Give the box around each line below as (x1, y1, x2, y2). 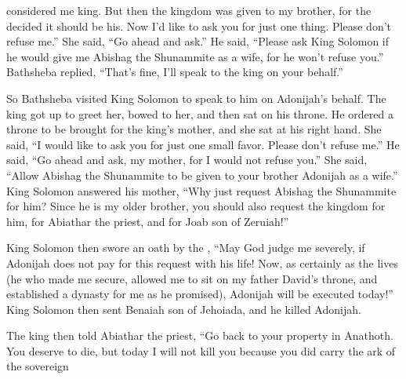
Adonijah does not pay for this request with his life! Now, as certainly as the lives (6, 254, 398, 271)
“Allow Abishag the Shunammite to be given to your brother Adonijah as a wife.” (6, 166, 398, 183)
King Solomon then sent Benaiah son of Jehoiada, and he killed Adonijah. (6, 301, 361, 317)
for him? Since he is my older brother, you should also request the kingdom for (6, 198, 386, 214)
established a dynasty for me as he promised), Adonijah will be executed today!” (6, 286, 393, 302)
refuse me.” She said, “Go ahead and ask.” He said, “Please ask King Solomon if (6, 33, 390, 49)
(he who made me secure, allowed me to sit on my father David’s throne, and (6, 270, 378, 286)
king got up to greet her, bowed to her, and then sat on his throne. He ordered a (6, 105, 393, 122)
